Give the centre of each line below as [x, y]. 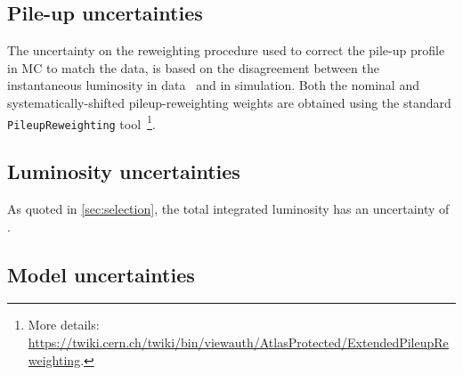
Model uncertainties [101, 274]
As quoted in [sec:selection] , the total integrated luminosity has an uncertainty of [228, 209]
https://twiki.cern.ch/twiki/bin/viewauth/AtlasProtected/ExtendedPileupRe [238, 342]
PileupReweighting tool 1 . [81, 122]
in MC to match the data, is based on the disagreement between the [193, 67]
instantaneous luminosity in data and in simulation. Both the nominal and [213, 85]
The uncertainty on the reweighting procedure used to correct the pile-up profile [226, 50]
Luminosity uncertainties [124, 171]
